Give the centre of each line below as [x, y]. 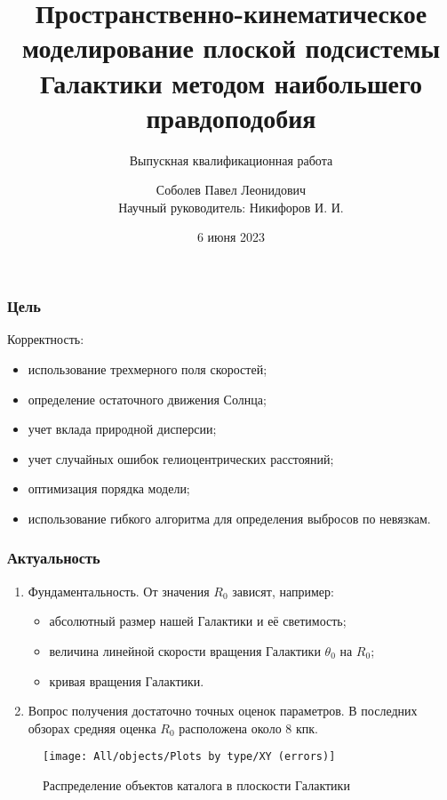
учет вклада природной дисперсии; [122, 429]
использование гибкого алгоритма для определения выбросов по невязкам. [229, 518]
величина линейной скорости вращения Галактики [185, 650]
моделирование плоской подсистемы [231, 48]
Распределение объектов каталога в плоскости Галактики [196, 784]
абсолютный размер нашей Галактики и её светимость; [198, 621]
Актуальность [54, 558]
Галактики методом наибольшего [231, 82]
